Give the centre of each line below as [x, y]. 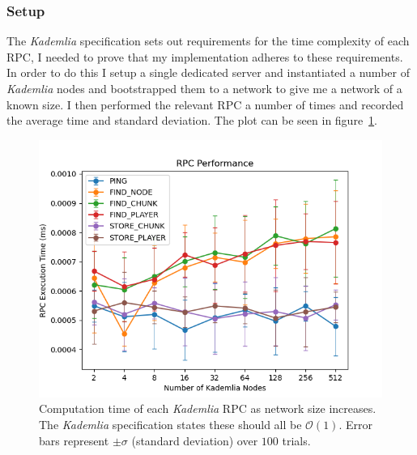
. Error [355, 424]
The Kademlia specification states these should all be [170, 424]
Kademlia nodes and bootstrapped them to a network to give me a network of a [204, 88]
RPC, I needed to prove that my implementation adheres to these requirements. [205, 56]
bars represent [74, 440]
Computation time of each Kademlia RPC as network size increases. [208, 408]
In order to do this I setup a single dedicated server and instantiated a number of [208, 72]
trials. [296, 440]
